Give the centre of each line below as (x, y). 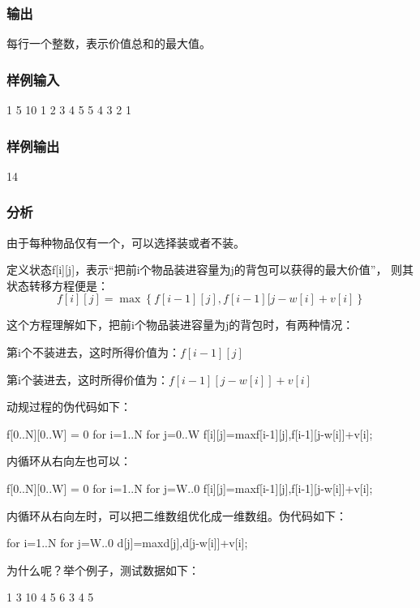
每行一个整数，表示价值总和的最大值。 (109, 43)
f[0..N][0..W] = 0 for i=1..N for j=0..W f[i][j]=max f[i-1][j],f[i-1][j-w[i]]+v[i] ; (190, 433)
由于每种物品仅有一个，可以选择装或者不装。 (126, 242)
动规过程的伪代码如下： (69, 407)
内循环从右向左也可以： (69, 461)
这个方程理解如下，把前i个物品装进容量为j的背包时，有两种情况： (180, 325)
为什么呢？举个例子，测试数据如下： (103, 569)
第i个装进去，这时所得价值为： (88, 379)
